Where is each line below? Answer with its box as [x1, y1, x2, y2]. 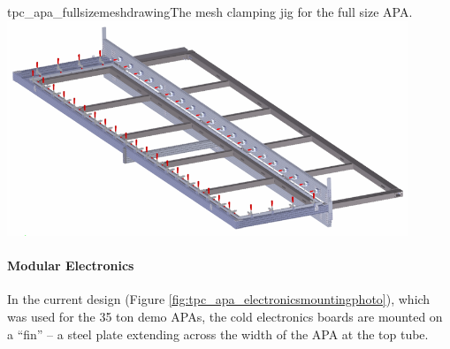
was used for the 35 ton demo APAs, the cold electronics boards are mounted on [7, 307, 443, 325]
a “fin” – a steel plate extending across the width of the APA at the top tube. [7, 324, 429, 343]
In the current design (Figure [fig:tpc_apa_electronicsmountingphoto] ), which [7, 290, 431, 308]
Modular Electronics [7, 256, 134, 275]
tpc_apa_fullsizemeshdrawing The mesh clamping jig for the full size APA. [7, 3, 413, 20]
